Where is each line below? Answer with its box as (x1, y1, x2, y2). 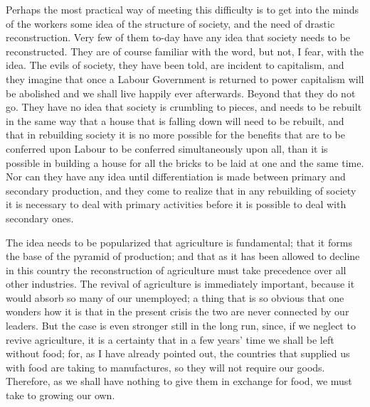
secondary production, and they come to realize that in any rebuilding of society (6, 183, 356, 197)
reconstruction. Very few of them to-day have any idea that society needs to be (6, 30, 351, 45)
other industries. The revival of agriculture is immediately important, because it (6, 276, 355, 291)
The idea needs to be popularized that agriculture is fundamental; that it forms (6, 234, 352, 249)
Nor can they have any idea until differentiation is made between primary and (6, 169, 346, 184)
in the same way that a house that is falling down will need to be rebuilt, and (6, 113, 344, 128)
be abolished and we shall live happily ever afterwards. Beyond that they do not (6, 85, 356, 100)
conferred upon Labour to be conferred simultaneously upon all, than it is (6, 141, 328, 156)
